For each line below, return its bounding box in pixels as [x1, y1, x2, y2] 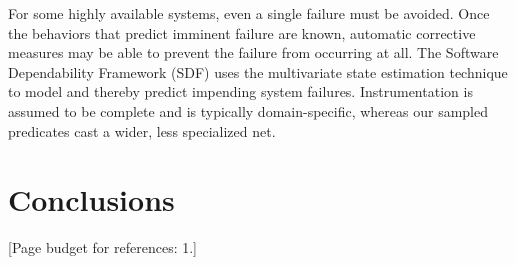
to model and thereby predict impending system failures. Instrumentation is [8, 81, 473, 102]
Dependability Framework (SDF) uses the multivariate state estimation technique [8, 61, 508, 82]
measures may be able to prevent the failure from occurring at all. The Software [8, 42, 499, 63]
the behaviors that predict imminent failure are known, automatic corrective [8, 22, 476, 43]
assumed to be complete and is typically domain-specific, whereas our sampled [8, 100, 489, 121]
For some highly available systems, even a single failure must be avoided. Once [8, 3, 490, 23]
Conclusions [8, 179, 175, 220]
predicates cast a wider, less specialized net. [8, 120, 276, 141]
